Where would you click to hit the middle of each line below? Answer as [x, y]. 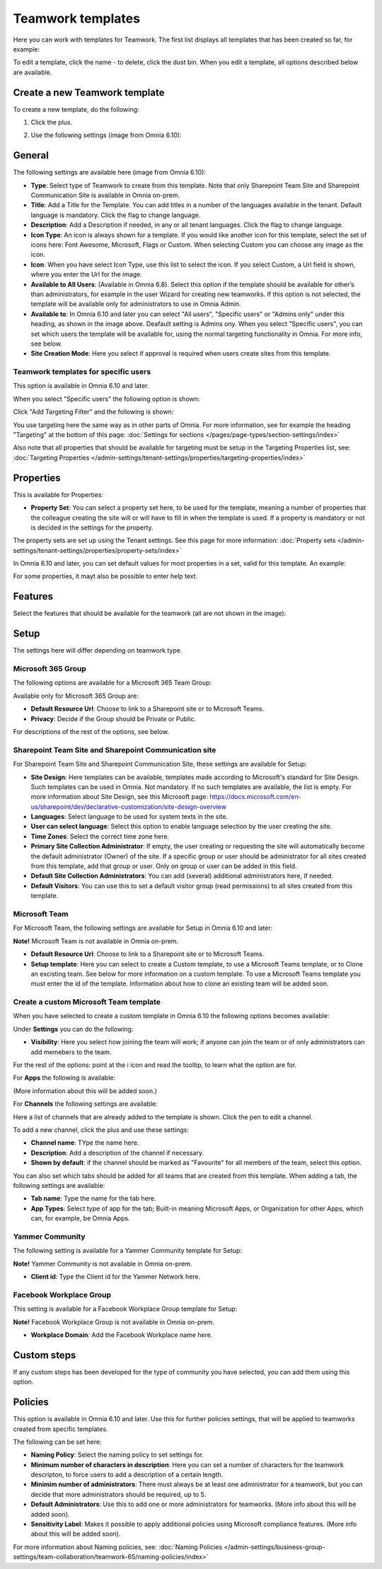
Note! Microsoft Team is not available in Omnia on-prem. [96, 941]
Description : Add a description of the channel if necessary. [117, 1153]
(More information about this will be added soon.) [85, 1091]
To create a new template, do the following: [76, 109]
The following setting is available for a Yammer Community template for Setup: [128, 1251]
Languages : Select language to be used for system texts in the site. [129, 817]
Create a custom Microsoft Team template [87, 1002]
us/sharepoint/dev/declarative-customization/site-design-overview [128, 807]
